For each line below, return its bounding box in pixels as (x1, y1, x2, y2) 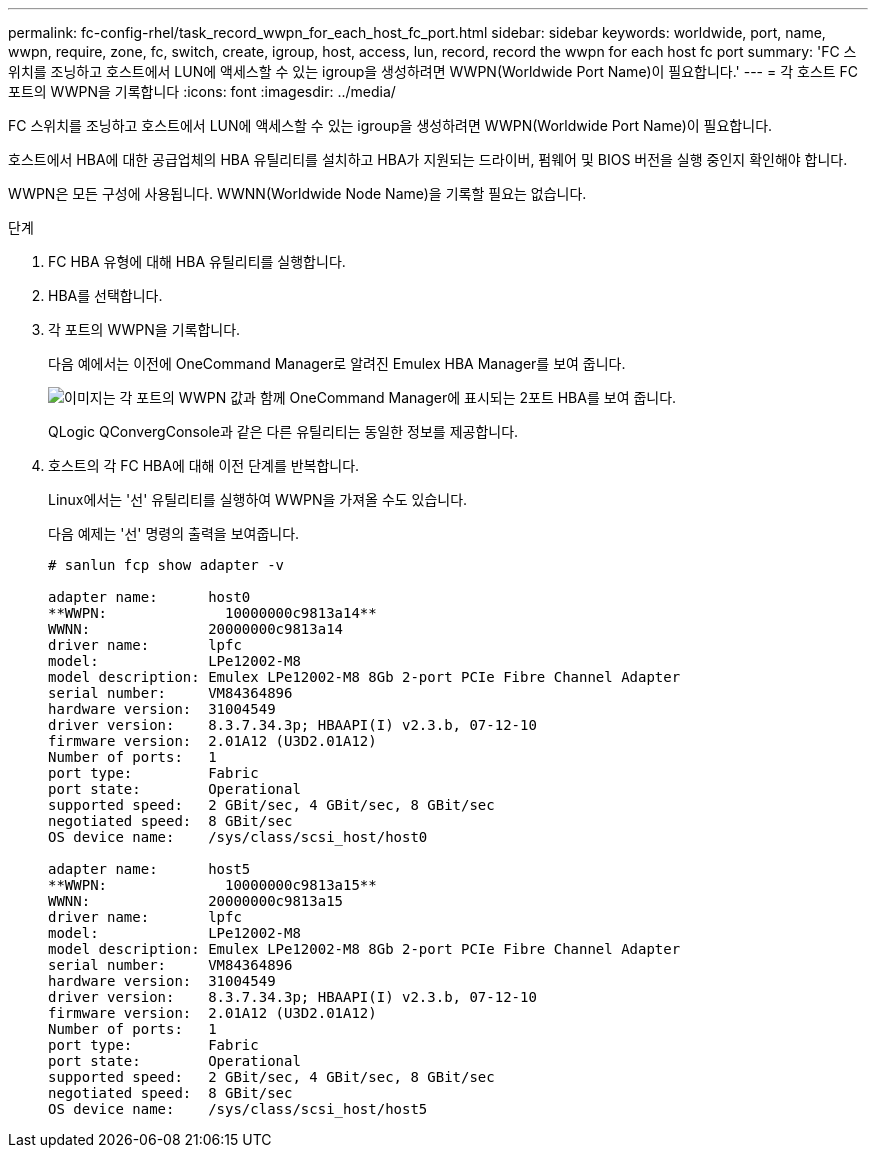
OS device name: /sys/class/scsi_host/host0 (48, 829, 428, 845)
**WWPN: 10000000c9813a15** (48, 877, 377, 893)
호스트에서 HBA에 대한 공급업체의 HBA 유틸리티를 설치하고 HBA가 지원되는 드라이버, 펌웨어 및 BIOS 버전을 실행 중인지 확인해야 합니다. (8, 151, 848, 168)
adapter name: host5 (48, 861, 251, 877)
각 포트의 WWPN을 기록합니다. (48, 321, 241, 338)
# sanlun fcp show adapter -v (48, 557, 285, 573)
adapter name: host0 (48, 589, 251, 605)
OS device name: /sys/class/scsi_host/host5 (48, 1101, 428, 1117)
